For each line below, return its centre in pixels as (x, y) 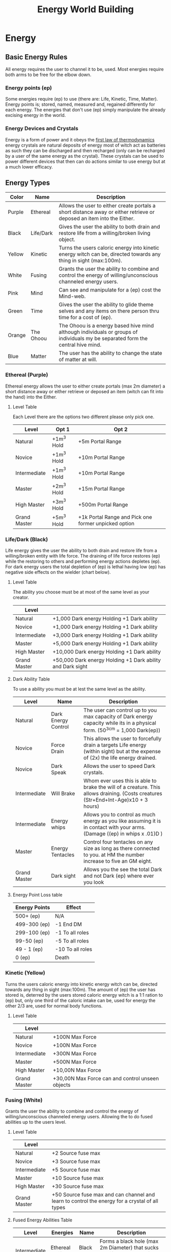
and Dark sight (70, 666)
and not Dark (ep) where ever (119, 876)
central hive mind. (80, 345)
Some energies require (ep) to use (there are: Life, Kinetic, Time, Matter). (82, 99)
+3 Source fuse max (76, 1161)
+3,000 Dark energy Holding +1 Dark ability (105, 635)
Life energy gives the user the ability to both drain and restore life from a (81, 550)
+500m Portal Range (103, 504)
